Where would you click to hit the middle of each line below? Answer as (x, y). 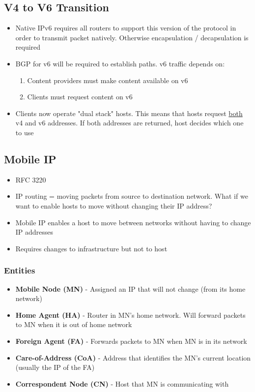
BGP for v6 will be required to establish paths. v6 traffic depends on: (120, 63)
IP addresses (34, 232)
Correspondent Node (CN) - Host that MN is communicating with (122, 383)
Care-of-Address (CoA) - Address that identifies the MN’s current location (133, 357)
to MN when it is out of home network (74, 324)
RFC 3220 (31, 179)
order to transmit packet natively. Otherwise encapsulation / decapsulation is (132, 37)
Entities (20, 270)
